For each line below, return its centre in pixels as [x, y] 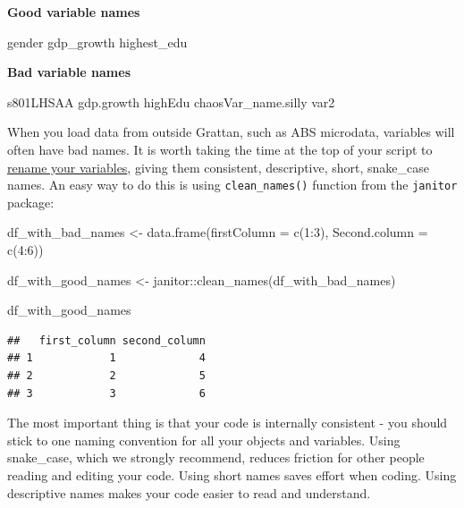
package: [31, 202]
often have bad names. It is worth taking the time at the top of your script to [220, 149]
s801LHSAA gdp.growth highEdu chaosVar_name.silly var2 [171, 102]
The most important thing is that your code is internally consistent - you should [228, 423]
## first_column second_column [106, 340]
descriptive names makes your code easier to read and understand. [189, 492]
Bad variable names [69, 72]
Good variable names [74, 12]
